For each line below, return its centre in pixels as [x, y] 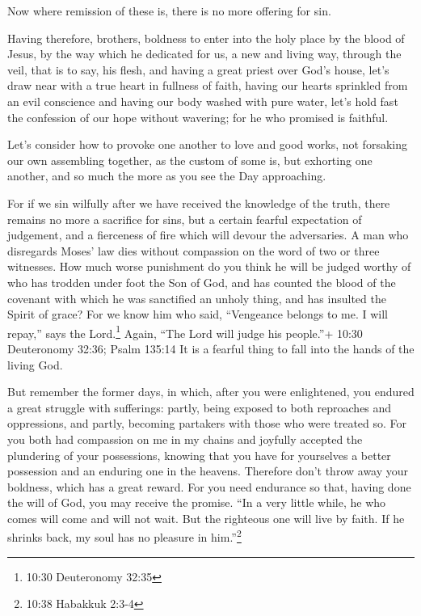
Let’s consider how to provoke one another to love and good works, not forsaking [207, 144]
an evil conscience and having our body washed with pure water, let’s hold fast [203, 101]
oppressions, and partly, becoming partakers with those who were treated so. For [207, 423]
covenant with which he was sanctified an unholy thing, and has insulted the [197, 298]
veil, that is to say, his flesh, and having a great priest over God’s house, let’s [198, 69]
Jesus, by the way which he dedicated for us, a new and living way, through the [204, 54]
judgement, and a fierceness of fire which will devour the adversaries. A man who [208, 235]
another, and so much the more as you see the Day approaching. [167, 176]
